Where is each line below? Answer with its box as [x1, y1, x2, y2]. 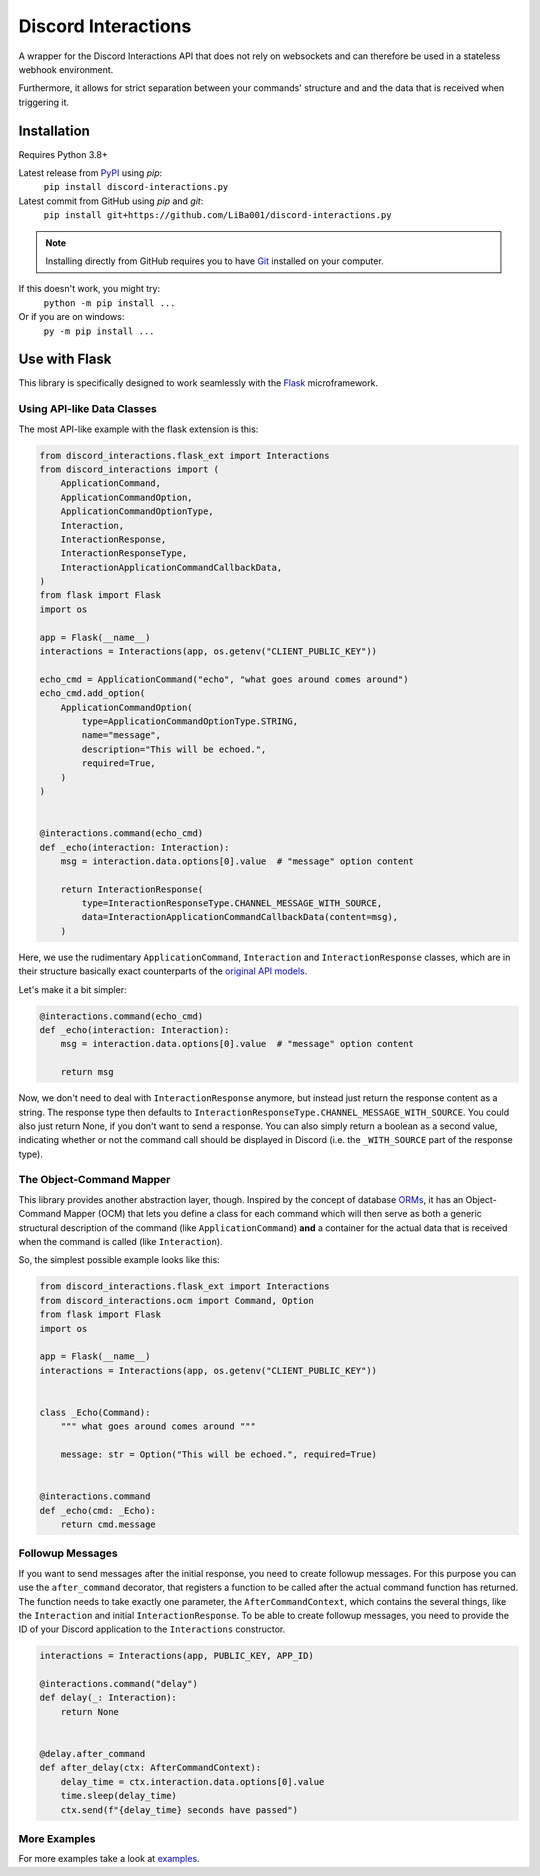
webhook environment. [18, 63, 114, 75]
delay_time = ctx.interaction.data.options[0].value [60, 1776, 325, 1787]
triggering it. [18, 96, 70, 108]
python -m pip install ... [43, 297, 176, 309]
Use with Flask [18, 351, 112, 368]
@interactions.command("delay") [39, 1678, 199, 1690]
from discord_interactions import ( [39, 463, 220, 475]
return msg [60, 1066, 114, 1078]
